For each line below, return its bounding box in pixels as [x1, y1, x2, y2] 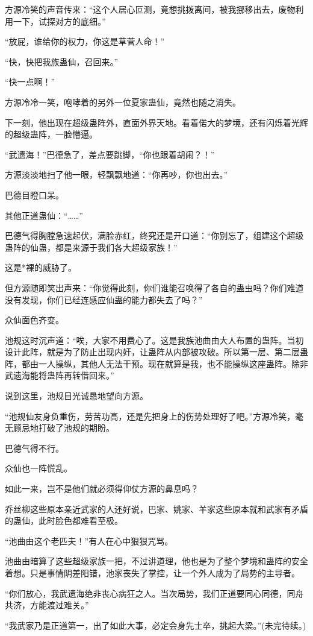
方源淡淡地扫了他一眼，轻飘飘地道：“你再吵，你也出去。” [5, 168, 228, 181]
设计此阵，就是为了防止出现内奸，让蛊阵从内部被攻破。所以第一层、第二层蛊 [5, 345, 308, 358]
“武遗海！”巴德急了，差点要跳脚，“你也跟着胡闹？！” [5, 148, 215, 160]
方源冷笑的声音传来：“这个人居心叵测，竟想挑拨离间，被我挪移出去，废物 [5, 3, 296, 15]
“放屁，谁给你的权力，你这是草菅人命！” [5, 35, 165, 48]
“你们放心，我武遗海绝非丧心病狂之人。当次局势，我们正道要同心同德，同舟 [5, 587, 304, 599]
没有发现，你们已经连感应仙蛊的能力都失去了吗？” [5, 293, 203, 306]
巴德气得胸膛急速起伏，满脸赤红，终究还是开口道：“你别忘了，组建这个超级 [5, 229, 304, 242]
